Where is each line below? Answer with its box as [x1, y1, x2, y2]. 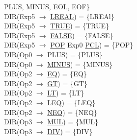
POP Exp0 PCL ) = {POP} [50, 40, 134, 50]
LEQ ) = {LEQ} [47, 97, 96, 107]
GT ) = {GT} [47, 78, 88, 88]
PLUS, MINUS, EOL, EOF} [4, 1, 90, 11]
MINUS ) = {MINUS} [47, 59, 113, 69]
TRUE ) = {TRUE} [50, 21, 110, 31]
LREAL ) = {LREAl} [50, 11, 114, 21]
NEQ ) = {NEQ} [47, 107, 97, 117]
